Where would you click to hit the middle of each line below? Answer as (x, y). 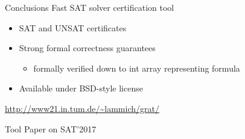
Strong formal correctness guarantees (87, 48)
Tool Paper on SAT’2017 (51, 128)
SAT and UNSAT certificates (73, 27)
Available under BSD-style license (81, 88)
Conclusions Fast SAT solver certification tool (90, 7)
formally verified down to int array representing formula (137, 68)
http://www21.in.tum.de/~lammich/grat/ (82, 108)
